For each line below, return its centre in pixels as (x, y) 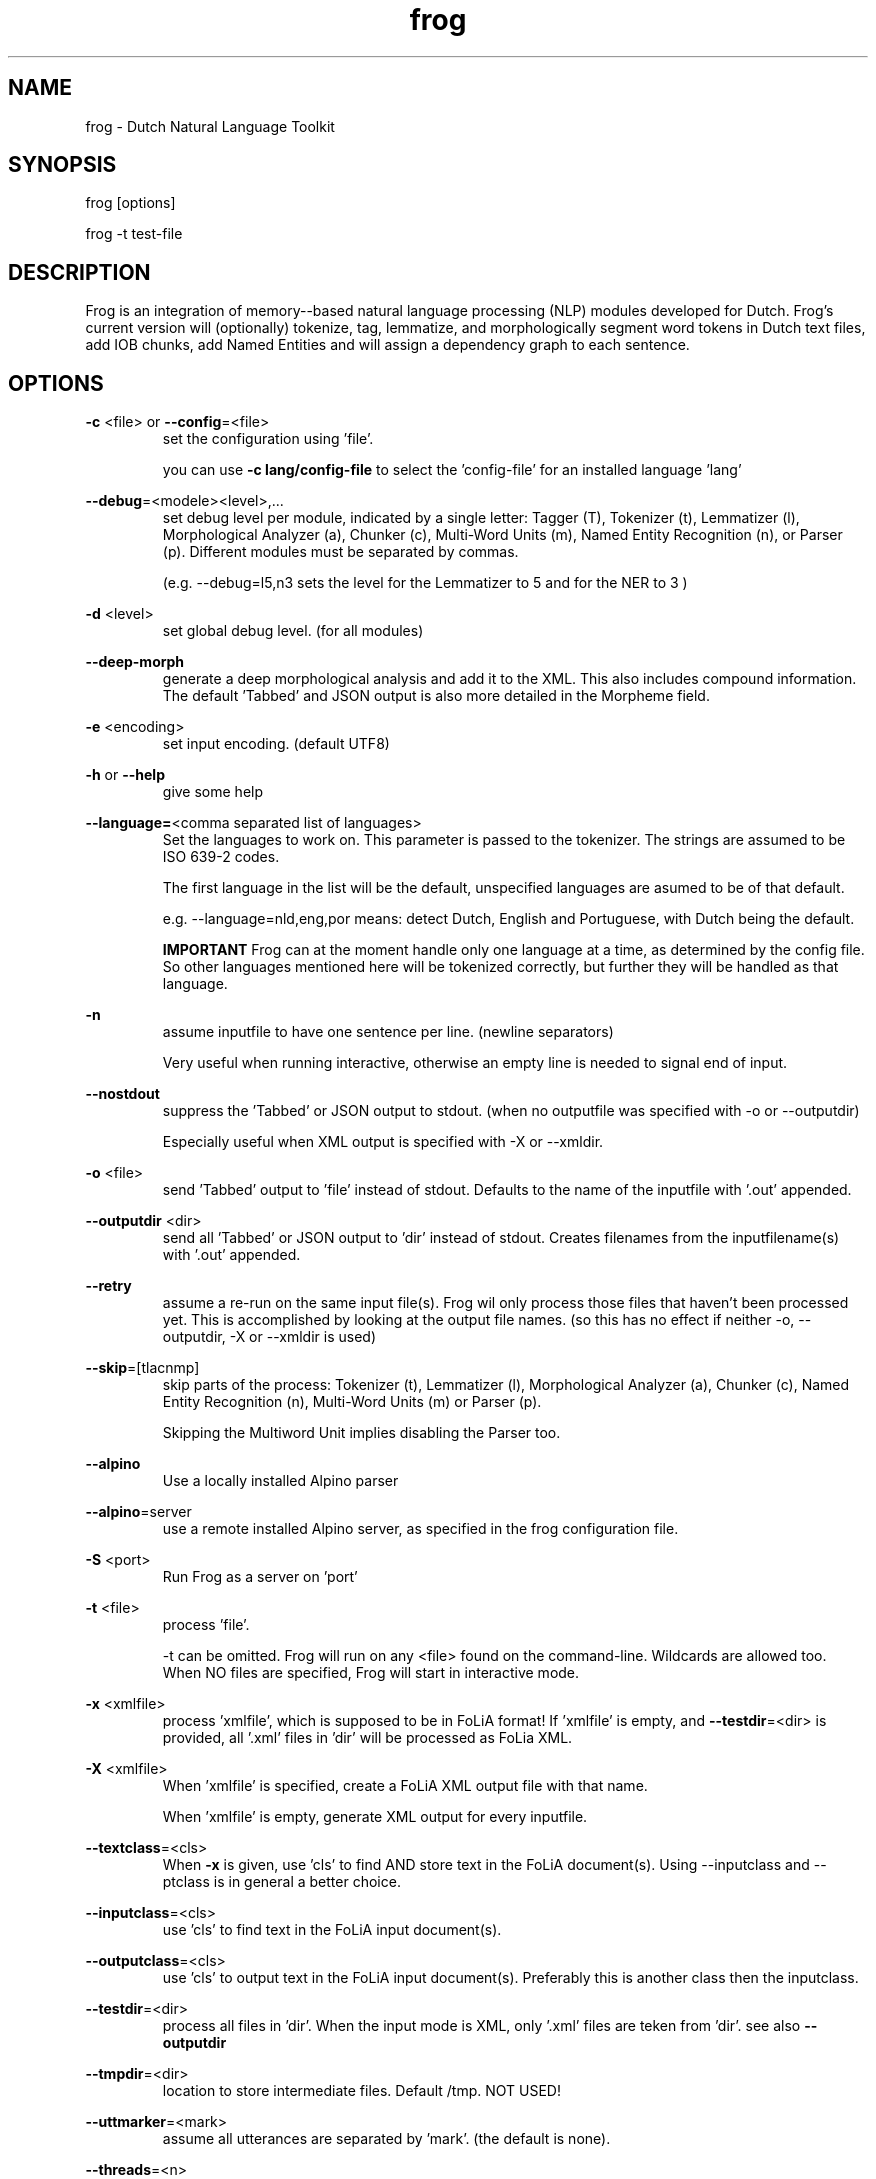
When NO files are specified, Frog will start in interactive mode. (371, 1673)
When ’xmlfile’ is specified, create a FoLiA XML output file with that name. (405, 1786)
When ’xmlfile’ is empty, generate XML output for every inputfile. (375, 1817)
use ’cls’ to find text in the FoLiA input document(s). (332, 1930)
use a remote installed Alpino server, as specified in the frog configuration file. (420, 1529)
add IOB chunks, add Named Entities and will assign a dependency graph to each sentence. (387, 345)
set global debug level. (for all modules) (293, 631)
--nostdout (122, 1094)
